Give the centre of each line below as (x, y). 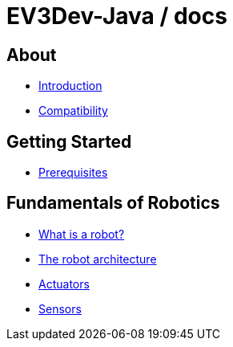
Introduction (70, 86)
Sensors (60, 308)
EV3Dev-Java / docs (117, 16)
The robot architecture (98, 259)
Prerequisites (73, 173)
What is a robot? (82, 234)
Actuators (64, 284)
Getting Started (69, 141)
